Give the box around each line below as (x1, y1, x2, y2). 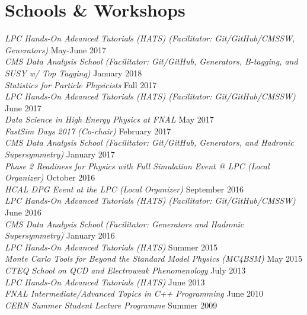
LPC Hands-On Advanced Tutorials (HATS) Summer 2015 (5, 240, 218, 253)
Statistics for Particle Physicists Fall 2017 (5, 78, 157, 91)
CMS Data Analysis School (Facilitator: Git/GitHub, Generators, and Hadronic (5, 136, 294, 149)
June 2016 (5, 206, 41, 218)
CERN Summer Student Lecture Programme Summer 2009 (5, 298, 218, 311)
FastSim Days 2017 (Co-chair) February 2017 (5, 124, 171, 137)
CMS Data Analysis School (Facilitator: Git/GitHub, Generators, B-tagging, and (5, 55, 298, 67)
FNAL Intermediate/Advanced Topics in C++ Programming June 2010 (5, 287, 264, 300)
